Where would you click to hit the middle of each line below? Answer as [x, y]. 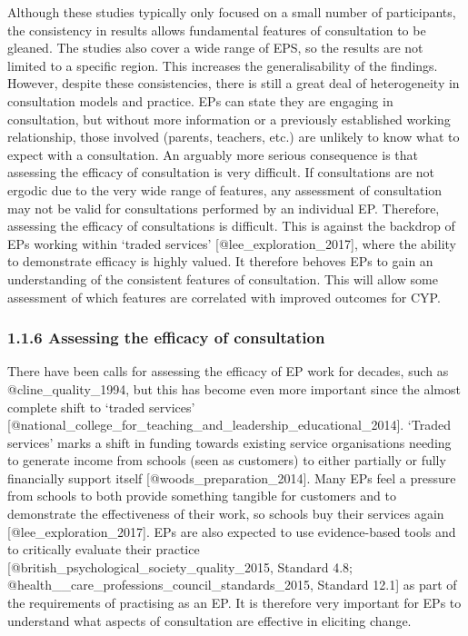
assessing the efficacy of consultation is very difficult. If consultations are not [221, 172]
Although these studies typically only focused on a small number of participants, [232, 12]
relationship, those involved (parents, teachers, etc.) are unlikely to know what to [234, 137]
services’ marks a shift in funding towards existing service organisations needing [229, 442]
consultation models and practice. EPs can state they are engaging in [200, 100]
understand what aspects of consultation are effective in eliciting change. [209, 620]
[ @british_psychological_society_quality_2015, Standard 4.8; [180, 566]
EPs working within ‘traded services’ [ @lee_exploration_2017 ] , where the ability [232, 243]
